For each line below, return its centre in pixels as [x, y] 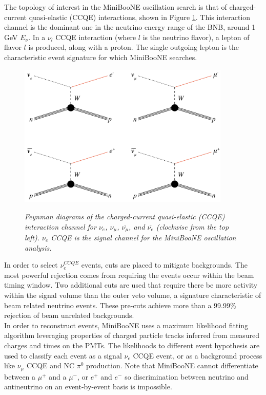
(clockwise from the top [192, 226]
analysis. [38, 247]
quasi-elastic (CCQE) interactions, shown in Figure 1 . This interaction [140, 17]
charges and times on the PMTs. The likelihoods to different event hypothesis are [132, 345]
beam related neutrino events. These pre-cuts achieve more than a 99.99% [120, 305]
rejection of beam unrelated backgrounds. [69, 315]
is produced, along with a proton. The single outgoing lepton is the [134, 47]
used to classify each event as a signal [63, 355]
